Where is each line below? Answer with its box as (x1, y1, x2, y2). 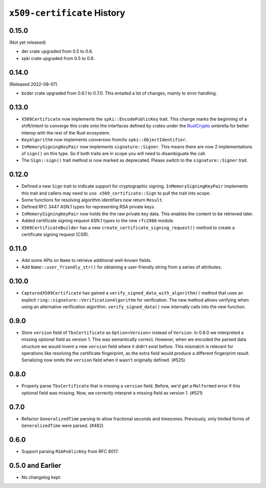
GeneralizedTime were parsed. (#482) (21, 423, 104, 428)
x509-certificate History (9, 7, 126, 18)
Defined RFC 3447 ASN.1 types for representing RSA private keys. (21, 204, 155, 210)
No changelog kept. (21, 474, 62, 480)
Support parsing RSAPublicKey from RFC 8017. (21, 448, 119, 454)
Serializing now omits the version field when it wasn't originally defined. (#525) (21, 357, 185, 363)
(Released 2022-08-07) (9, 81, 58, 87)
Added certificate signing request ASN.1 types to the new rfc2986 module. (21, 218, 174, 224)
